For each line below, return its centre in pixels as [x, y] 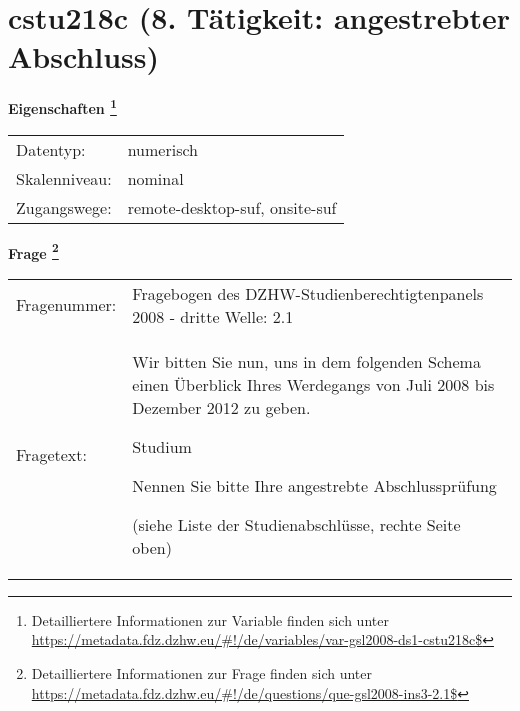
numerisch [162, 149]
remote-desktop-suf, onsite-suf [232, 207]
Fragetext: [51, 454]
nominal [155, 178]
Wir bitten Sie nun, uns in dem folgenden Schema [306, 361]
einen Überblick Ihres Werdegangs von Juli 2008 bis [313, 384]
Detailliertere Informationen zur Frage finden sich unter [202, 673]
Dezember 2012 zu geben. [221, 407]
